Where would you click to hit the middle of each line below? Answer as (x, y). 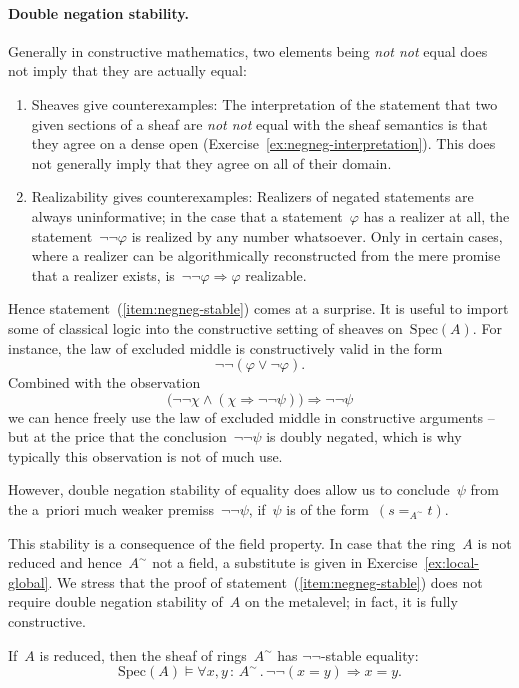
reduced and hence (65, 562)
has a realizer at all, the (436, 215)
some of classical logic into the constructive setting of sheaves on (205, 327)
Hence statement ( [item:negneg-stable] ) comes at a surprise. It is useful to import (258, 308)
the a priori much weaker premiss (111, 509)
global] (28, 581)
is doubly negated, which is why (364, 436)
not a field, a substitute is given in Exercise (285, 562)
